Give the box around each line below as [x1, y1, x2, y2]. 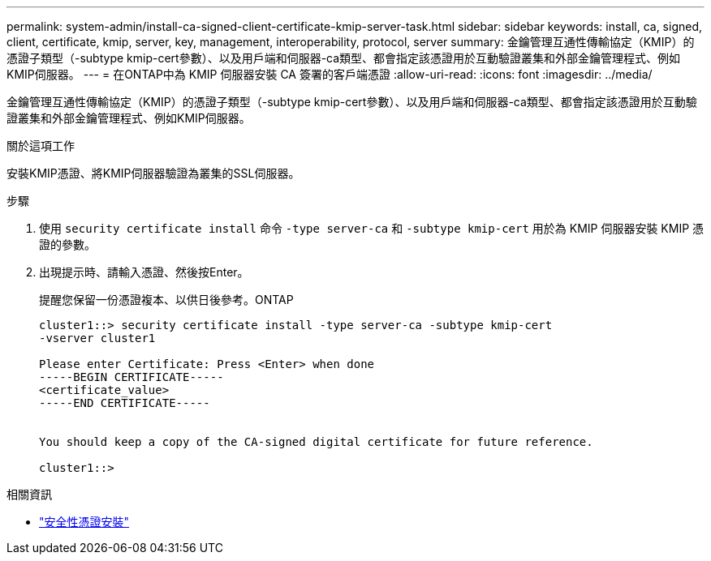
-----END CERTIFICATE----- [39, 396, 210, 409]
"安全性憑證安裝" [39, 515, 130, 529]
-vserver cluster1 [39, 332, 156, 345]
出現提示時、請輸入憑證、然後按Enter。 [39, 265, 249, 279]
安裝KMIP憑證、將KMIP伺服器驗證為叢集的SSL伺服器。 [6, 166, 300, 180]
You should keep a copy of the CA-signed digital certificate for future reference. [39, 435, 593, 448]
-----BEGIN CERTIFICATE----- [39, 370, 224, 383]
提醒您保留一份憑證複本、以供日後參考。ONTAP [39, 293, 294, 306]
